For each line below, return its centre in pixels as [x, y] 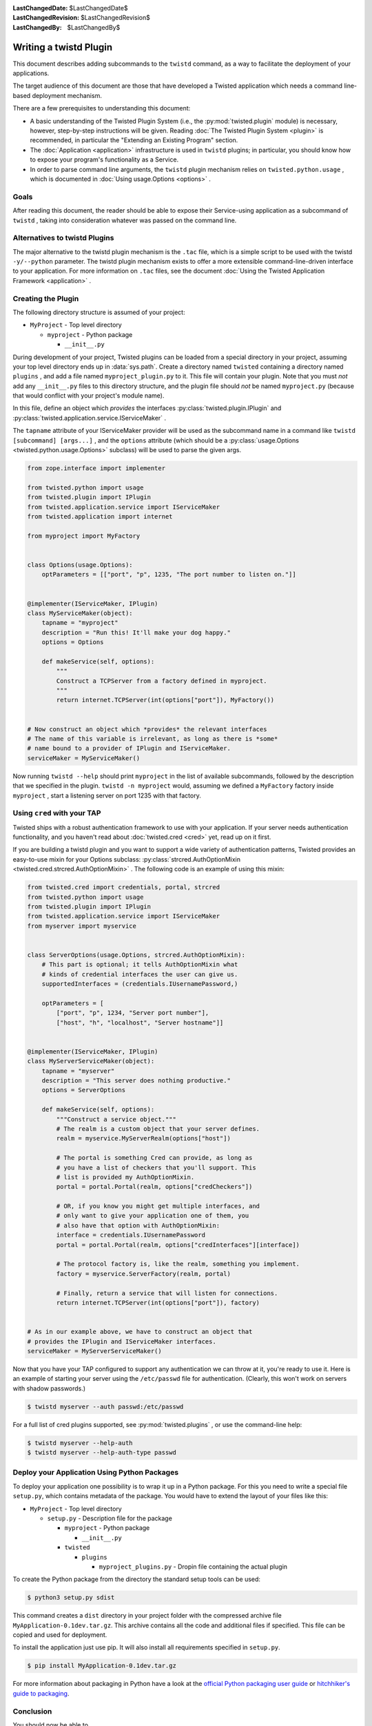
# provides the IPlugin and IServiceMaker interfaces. [122, 1341]
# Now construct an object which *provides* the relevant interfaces [147, 729]
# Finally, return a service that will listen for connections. [167, 1293]
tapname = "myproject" [80, 623]
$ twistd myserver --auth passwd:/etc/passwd [105, 1406]
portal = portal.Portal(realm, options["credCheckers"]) [154, 1187]
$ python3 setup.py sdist [71, 1598]
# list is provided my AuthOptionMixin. [125, 1177]
